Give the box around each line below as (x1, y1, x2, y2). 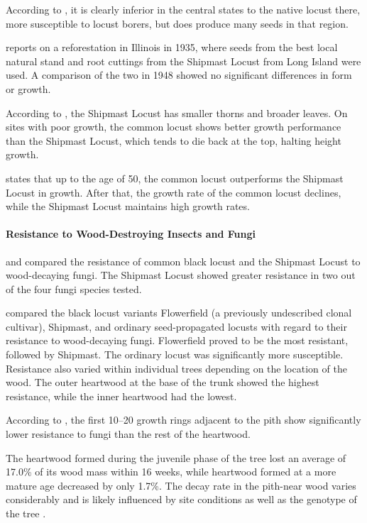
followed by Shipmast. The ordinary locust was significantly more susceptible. (6, 347, 344, 362)
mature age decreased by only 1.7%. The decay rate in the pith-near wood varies (6, 478, 356, 492)
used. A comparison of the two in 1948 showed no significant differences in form (6, 67, 352, 82)
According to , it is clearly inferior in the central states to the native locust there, (6, 2, 361, 16)
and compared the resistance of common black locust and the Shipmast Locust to (6, 253, 361, 268)
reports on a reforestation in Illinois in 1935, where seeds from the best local (6, 40, 338, 55)
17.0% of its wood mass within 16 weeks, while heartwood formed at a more (6, 464, 336, 479)
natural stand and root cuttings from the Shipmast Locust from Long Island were (6, 53, 361, 68)
